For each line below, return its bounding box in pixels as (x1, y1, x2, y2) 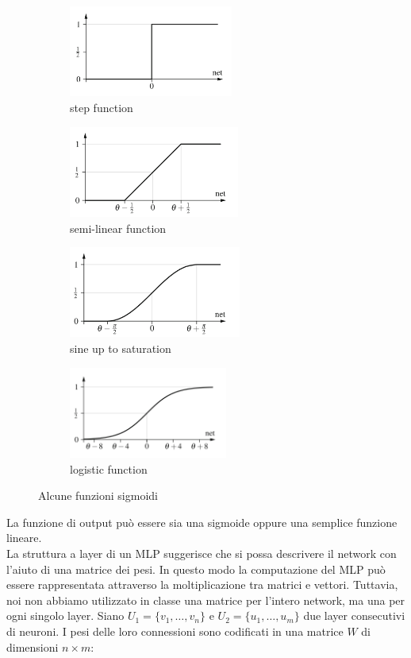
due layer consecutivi (303, 607, 405, 624)
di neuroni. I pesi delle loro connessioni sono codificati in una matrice (6, 623, 344, 639)
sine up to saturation (70, 340, 171, 357)
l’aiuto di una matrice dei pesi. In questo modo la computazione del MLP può (6, 560, 386, 577)
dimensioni (6, 638, 59, 655)
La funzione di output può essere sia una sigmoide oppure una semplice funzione (6, 513, 398, 530)
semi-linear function (70, 219, 167, 236)
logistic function (70, 460, 148, 477)
